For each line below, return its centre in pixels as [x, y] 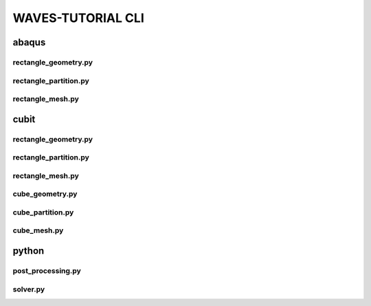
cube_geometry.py [45, 194]
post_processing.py [47, 271]
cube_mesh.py [38, 230]
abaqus [29, 42]
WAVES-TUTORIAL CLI [78, 18]
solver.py [29, 289]
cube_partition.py [43, 212]
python [29, 251]
